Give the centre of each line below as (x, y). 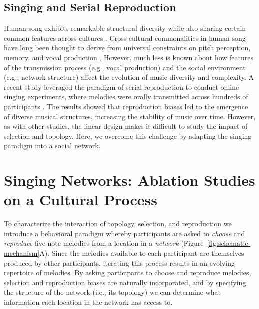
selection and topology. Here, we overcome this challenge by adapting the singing (128, 136)
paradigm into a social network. (52, 146)
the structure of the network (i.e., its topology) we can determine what (112, 292)
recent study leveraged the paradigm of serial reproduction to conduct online (122, 87)
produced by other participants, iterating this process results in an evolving (119, 263)
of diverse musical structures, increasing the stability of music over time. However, (130, 116)
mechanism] (22, 253)
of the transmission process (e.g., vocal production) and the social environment (125, 67)
